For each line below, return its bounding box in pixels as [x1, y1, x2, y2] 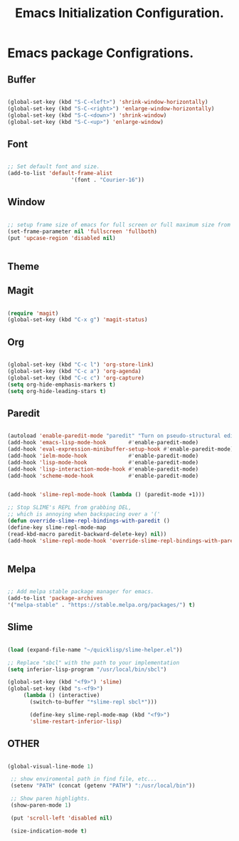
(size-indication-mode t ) [10, 827, 87, 835]
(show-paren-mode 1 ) [10, 802, 72, 809]
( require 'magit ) [7, 310, 59, 317]
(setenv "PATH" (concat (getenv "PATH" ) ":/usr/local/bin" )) [10, 782, 196, 790]
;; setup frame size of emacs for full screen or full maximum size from [7, 221, 231, 229]
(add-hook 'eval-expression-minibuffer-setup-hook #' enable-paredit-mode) [7, 446, 234, 453]
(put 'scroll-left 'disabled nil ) [10, 814, 113, 822]
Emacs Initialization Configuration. [15, 5, 224, 21]
